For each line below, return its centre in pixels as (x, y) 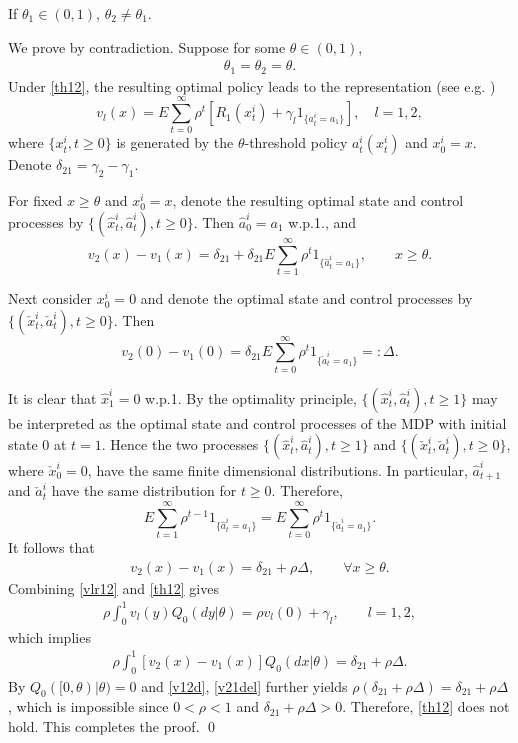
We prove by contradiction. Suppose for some (147, 46)
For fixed (35, 200)
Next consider (50, 297)
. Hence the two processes (180, 444)
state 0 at (37, 444)
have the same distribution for (144, 490)
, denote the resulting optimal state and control (318, 200)
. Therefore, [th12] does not (426, 706)
